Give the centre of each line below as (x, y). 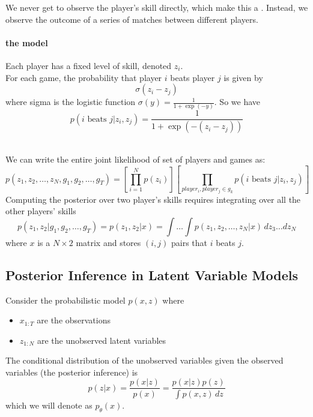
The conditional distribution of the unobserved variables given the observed (144, 360)
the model (27, 42)
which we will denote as (49, 405)
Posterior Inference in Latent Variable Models (152, 274)
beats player (193, 77)
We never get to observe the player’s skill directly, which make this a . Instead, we (157, 7)
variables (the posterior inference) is (72, 372)
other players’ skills (41, 211)
